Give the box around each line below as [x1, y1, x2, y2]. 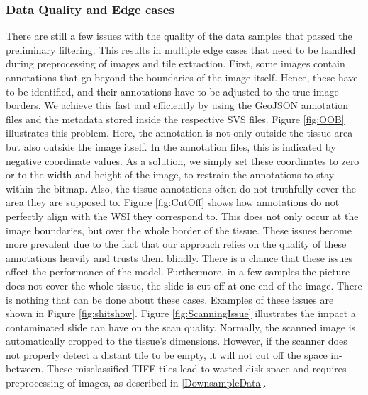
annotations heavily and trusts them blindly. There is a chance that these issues [6, 250, 353, 265]
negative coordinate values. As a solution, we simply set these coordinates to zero [6, 153, 359, 168]
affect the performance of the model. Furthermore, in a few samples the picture [6, 264, 350, 279]
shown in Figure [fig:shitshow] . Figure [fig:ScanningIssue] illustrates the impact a [6, 306, 356, 321]
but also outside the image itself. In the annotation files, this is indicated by [6, 139, 336, 154]
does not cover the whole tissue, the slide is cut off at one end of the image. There [6, 277, 362, 292]
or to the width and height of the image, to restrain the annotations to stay [6, 167, 335, 182]
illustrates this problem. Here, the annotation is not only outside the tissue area [6, 125, 353, 140]
